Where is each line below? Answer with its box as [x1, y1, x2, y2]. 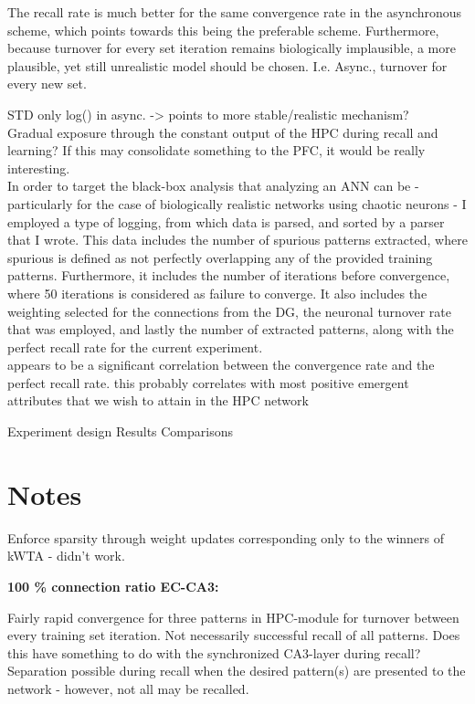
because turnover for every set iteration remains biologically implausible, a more [7, 38, 456, 58]
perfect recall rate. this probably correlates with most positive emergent [7, 373, 409, 392]
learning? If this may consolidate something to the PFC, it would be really [7, 141, 426, 160]
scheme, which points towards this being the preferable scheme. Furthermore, [7, 20, 439, 39]
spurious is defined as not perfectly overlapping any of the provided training [7, 247, 433, 267]
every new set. [7, 74, 87, 93]
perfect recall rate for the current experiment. [7, 337, 263, 356]
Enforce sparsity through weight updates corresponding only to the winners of [7, 528, 445, 547]
